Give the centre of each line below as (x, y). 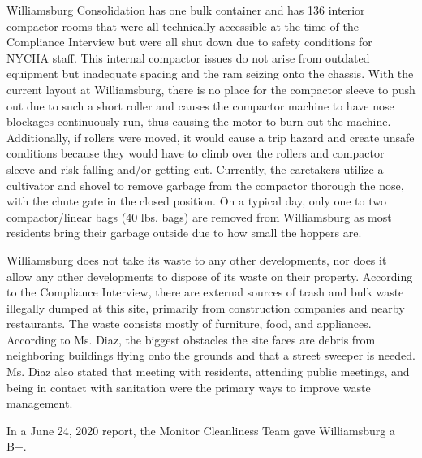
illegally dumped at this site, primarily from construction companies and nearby (206, 307)
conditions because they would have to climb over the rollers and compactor (196, 153)
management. (40, 403)
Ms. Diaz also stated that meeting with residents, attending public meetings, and (208, 372)
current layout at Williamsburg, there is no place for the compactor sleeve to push (211, 89)
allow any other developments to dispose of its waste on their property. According (210, 276)
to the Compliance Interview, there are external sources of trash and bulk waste (205, 292)
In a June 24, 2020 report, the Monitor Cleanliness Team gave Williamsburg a (201, 430)
